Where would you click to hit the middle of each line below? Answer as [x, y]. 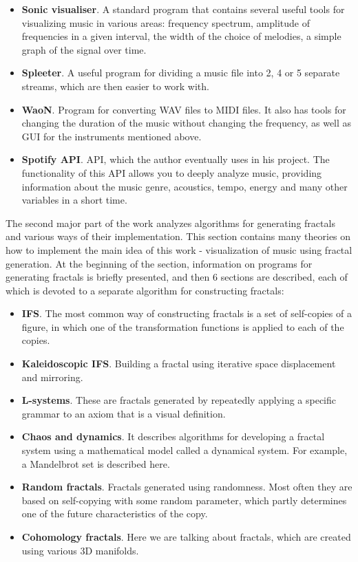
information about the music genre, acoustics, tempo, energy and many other [185, 186]
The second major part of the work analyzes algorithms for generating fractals [170, 223]
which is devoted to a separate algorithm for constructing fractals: [145, 290]
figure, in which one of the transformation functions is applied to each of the [183, 326]
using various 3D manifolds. [80, 550]
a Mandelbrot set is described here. [96, 463]
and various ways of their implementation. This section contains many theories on [178, 236]
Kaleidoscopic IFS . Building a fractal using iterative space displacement [179, 364]
